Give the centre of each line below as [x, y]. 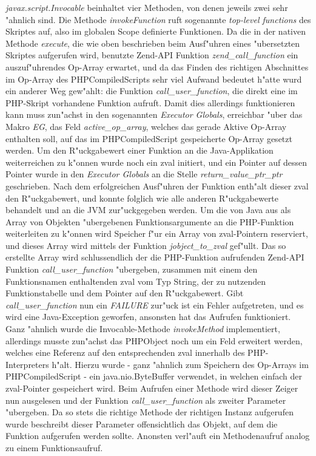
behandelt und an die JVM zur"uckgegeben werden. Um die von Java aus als [148, 210]
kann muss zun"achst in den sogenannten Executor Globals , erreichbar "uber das [154, 114]
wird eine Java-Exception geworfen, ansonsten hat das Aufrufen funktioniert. [148, 317]
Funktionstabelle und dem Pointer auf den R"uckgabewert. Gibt [125, 293]
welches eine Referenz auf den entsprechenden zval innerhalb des [125, 352]
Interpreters [27, 364]
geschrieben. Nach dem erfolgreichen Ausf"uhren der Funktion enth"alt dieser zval [157, 185]
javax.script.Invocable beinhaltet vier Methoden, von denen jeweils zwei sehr [147, 7]
